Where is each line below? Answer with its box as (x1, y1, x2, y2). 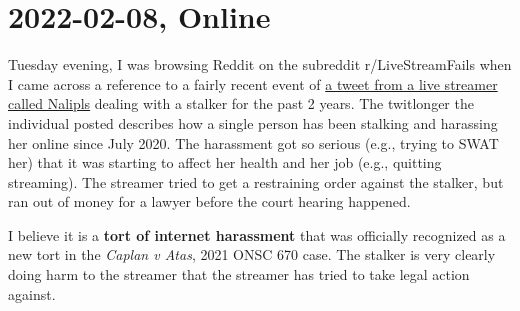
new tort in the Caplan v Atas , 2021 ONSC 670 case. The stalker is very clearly (8, 244, 496, 265)
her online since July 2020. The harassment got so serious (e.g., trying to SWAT (8, 132, 499, 153)
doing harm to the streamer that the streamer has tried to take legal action (8, 264, 470, 285)
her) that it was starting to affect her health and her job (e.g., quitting (8, 152, 442, 173)
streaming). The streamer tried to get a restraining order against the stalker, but (8, 171, 504, 192)
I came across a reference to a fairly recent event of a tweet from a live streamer (8, 73, 498, 94)
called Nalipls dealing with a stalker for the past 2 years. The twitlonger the (8, 93, 474, 114)
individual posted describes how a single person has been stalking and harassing (8, 112, 498, 133)
